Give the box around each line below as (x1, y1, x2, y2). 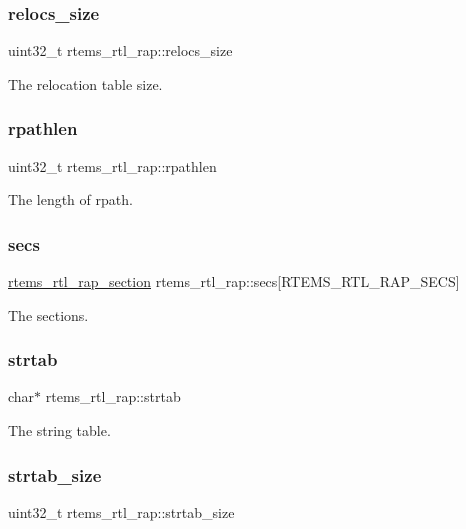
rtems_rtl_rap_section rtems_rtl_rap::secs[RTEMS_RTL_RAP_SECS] (8, 271, 460, 292)
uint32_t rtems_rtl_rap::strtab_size (8, 501, 235, 522)
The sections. (8, 304, 89, 325)
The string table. (8, 420, 111, 441)
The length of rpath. (8, 189, 133, 210)
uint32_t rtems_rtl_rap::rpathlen (8, 155, 217, 176)
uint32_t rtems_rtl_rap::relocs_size (8, 40, 233, 61)
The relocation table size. (8, 73, 163, 94)
